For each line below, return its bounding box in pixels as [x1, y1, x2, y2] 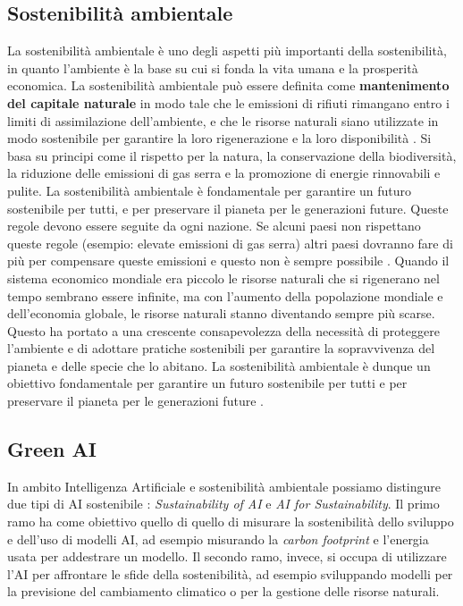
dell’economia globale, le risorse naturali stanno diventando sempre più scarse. [7, 304, 435, 323]
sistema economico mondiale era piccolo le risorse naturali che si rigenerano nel [7, 268, 440, 287]
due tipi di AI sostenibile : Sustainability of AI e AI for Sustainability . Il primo [7, 494, 440, 513]
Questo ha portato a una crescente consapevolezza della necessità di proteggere [7, 321, 440, 340]
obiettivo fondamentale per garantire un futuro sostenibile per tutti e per [7, 374, 408, 392]
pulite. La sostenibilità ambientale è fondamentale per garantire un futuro [7, 181, 412, 199]
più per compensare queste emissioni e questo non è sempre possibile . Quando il [7, 251, 450, 270]
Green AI [7, 435, 97, 463]
